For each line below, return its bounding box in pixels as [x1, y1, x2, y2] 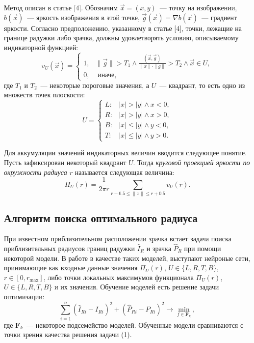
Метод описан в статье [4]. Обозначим [4, 2, 118, 12]
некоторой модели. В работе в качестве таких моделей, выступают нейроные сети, [4, 253, 251, 263]
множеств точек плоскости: [4, 89, 85, 100]
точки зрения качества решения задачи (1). [4, 329, 132, 340]
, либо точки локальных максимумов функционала [43, 272, 194, 282]
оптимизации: [4, 291, 45, 301]
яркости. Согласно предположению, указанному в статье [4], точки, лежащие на [4, 23, 242, 33]
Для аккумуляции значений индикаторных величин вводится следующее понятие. [4, 147, 247, 158]
